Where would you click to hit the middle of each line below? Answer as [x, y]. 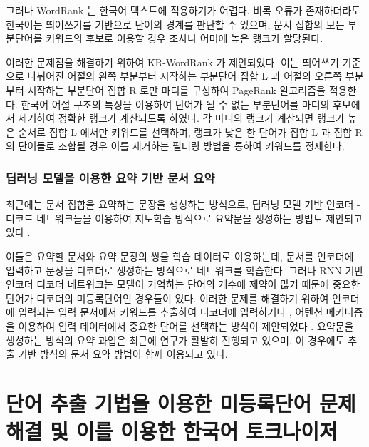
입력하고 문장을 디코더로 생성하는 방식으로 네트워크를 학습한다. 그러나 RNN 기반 [185, 270]
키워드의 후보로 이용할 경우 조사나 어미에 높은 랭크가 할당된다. [184, 38]
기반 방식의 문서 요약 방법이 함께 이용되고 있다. [123, 354]
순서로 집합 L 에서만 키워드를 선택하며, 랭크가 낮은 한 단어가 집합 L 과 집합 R [190, 132]
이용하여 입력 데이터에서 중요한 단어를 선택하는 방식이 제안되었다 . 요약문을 [186, 325]
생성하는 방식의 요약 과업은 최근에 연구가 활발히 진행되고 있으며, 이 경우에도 [175, 340]
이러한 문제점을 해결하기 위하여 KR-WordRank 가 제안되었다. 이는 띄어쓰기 [172, 62]
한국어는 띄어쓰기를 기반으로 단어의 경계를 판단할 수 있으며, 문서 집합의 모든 [175, 24]
